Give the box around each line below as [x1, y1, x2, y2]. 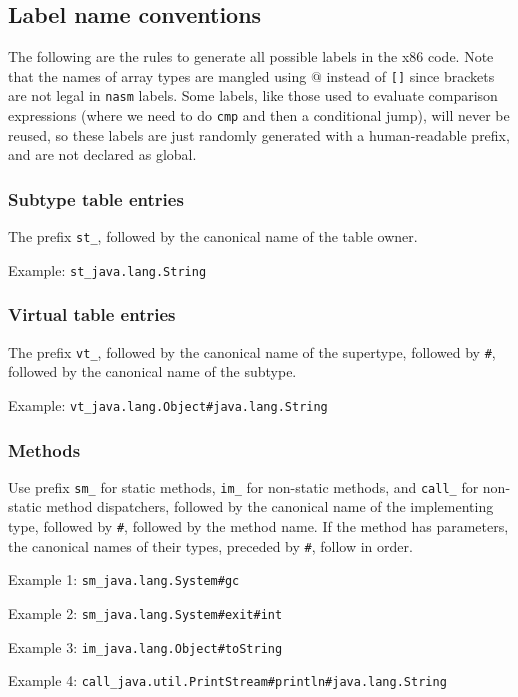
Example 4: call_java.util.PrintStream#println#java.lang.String [8, 670, 447, 691]
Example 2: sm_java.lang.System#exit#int [8, 603, 283, 624]
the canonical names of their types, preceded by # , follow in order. [8, 535, 413, 556]
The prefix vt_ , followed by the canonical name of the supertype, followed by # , [8, 341, 496, 362]
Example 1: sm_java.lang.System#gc [8, 569, 240, 590]
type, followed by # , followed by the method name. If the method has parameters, [8, 516, 509, 537]
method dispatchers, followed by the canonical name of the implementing [46, 496, 494, 517]
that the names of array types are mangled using [8, 65, 307, 86]
